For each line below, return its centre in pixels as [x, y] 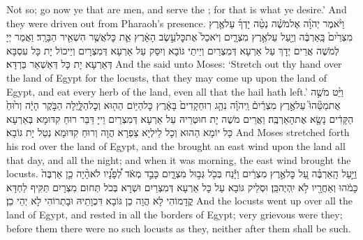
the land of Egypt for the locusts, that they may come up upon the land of [166, 77]
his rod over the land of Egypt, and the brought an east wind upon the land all [176, 145]
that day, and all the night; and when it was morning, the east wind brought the [179, 159]
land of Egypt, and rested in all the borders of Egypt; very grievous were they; [175, 214]
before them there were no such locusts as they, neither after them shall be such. [179, 228]
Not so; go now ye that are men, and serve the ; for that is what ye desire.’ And [177, 9]
